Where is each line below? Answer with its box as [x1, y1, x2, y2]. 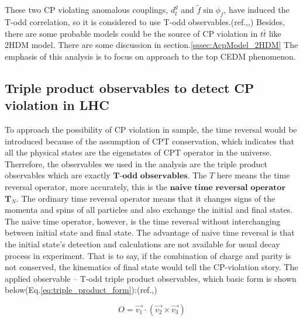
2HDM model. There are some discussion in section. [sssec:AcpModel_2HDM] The [5, 39, 298, 51]
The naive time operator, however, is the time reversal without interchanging [5, 215, 281, 227]
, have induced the [223, 4, 290, 16]
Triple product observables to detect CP [5, 78, 254, 96]
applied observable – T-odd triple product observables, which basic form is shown [5, 272, 297, 284]
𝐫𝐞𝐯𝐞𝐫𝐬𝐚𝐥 [215, 183, 248, 192]
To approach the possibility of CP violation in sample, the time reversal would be [5, 123, 297, 135]
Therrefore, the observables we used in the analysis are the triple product [5, 157, 268, 170]
